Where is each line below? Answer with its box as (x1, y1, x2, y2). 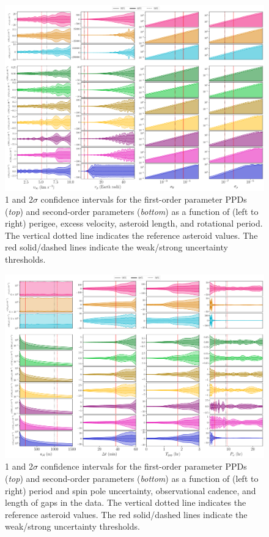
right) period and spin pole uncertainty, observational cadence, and (5, 484, 256, 497)
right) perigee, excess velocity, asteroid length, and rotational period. (5, 217, 263, 230)
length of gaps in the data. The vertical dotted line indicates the (5, 496, 246, 509)
